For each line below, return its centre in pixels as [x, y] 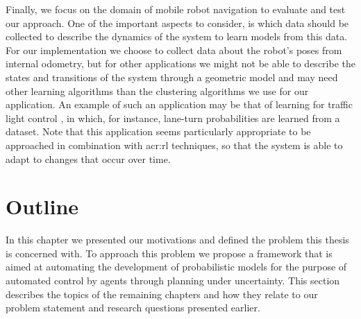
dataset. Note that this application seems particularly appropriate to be [158, 131]
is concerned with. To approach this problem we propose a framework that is [169, 253]
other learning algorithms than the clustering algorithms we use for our [157, 90]
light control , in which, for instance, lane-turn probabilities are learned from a [173, 118]
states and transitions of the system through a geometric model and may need [172, 77]
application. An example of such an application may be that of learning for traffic [179, 104]
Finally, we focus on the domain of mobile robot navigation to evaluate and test [176, 9]
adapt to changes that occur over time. [88, 158]
